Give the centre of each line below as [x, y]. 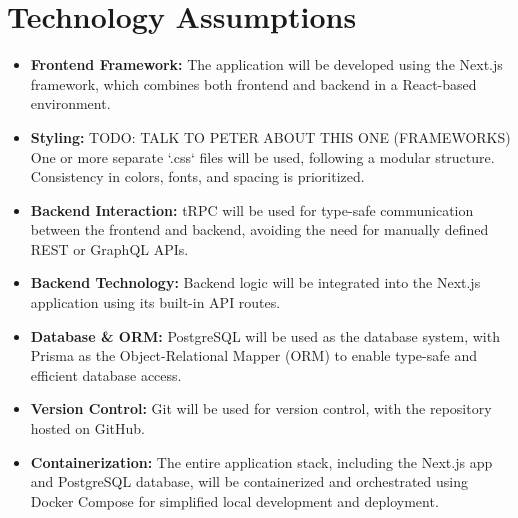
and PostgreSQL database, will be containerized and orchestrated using [249, 481]
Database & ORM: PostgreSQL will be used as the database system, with [265, 335]
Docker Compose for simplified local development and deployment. [234, 500]
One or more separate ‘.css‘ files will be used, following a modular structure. [262, 156]
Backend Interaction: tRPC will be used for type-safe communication [252, 209]
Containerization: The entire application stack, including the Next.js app [261, 461]
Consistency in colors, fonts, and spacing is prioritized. [197, 176]
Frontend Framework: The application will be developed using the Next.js [266, 64]
